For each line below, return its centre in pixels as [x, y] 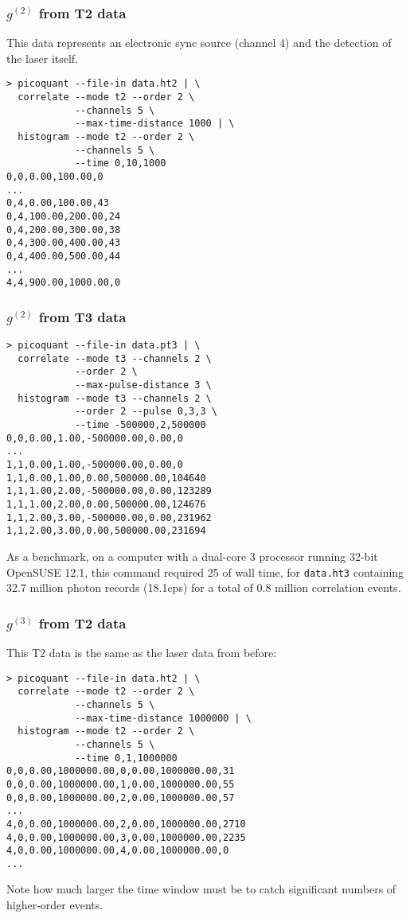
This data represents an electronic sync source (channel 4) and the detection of [199, 43]
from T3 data [82, 316]
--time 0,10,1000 [120, 163]
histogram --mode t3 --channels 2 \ [115, 398]
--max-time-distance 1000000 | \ [163, 718]
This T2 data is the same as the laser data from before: [142, 653]
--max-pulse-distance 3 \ [143, 385]
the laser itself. [43, 58]
